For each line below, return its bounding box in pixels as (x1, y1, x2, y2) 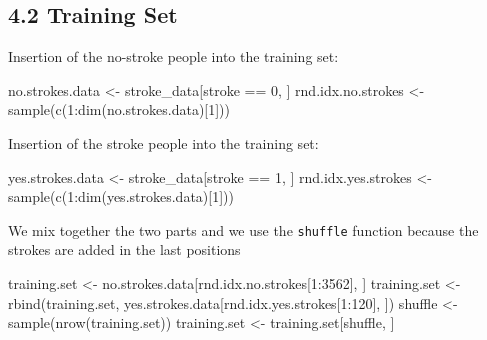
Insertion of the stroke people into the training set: (8, 132, 319, 153)
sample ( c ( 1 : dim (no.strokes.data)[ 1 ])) (8, 99, 231, 120)
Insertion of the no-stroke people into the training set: (8, 46, 339, 67)
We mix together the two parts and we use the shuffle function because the (8, 219, 479, 240)
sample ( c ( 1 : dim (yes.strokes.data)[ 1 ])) (8, 186, 234, 207)
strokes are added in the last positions (8, 239, 241, 260)
